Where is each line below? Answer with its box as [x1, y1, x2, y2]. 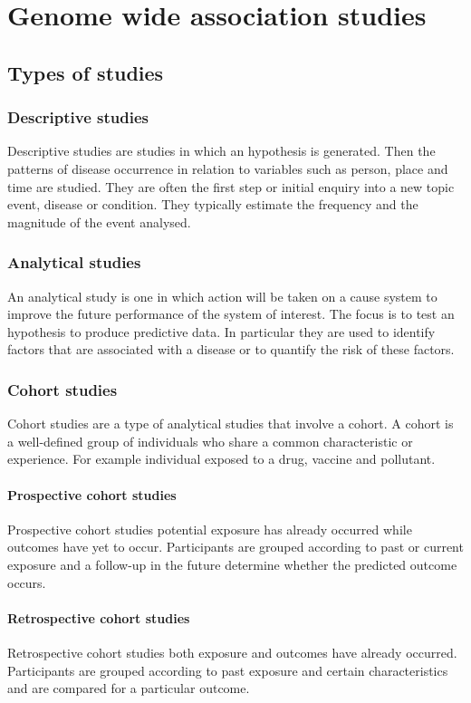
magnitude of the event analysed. [7, 212, 191, 231]
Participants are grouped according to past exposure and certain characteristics [7, 660, 448, 679]
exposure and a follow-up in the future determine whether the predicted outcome [7, 554, 457, 573]
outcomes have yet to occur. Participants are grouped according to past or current [7, 537, 464, 556]
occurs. [7, 573, 46, 592]
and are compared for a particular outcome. [7, 679, 250, 698]
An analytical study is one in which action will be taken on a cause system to [7, 286, 437, 305]
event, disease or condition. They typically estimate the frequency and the [7, 195, 418, 214]
